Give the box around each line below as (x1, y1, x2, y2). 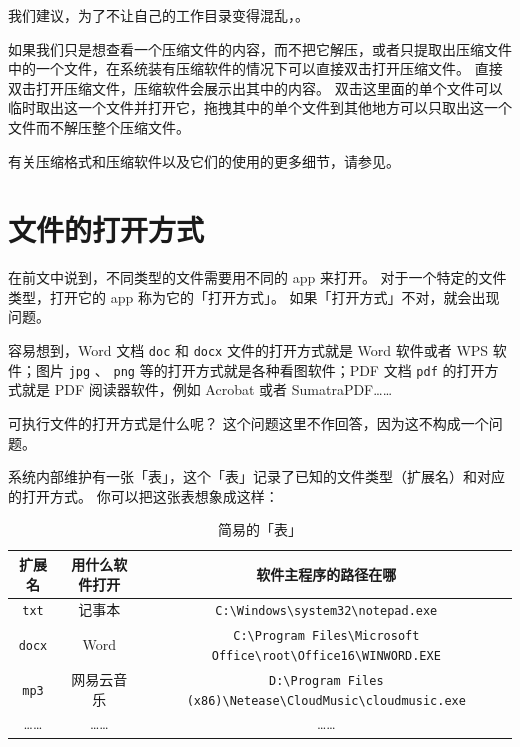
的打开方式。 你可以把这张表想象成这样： (8, 485, 279, 506)
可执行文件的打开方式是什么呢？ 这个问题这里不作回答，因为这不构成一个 (8, 412, 489, 433)
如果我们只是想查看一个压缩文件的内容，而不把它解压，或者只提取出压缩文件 (8, 38, 512, 59)
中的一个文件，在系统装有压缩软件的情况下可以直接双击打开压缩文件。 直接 (8, 58, 503, 79)
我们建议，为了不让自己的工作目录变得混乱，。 (8, 5, 309, 25)
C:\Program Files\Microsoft (233, 629, 420, 644)
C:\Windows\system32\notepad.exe (215, 604, 438, 619)
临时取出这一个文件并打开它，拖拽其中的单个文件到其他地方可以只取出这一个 (8, 97, 512, 118)
